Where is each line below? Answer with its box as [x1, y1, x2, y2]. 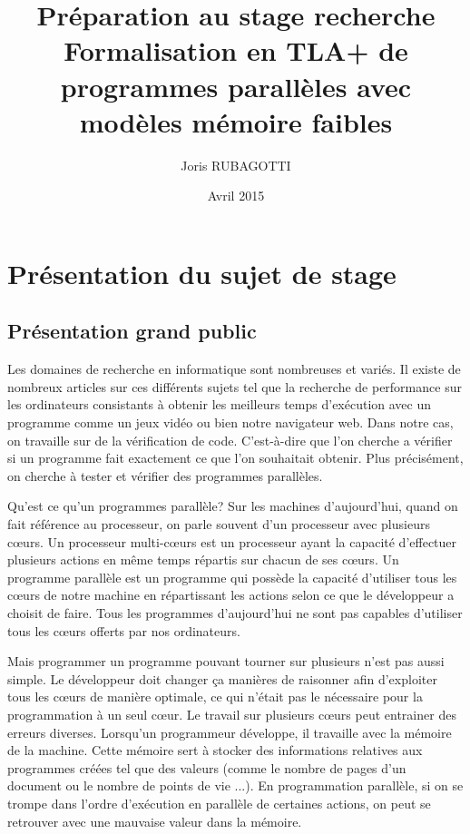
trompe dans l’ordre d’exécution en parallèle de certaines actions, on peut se [7, 793, 431, 812]
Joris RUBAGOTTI [181, 155, 291, 174]
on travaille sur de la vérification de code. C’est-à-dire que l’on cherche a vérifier [7, 430, 453, 449]
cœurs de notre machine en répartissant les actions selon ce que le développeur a [7, 585, 455, 604]
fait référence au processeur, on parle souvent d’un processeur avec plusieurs [7, 515, 430, 534]
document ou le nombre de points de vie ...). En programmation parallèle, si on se [7, 776, 464, 795]
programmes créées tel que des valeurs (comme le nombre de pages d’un [7, 758, 406, 777]
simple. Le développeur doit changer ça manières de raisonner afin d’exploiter [7, 669, 437, 688]
